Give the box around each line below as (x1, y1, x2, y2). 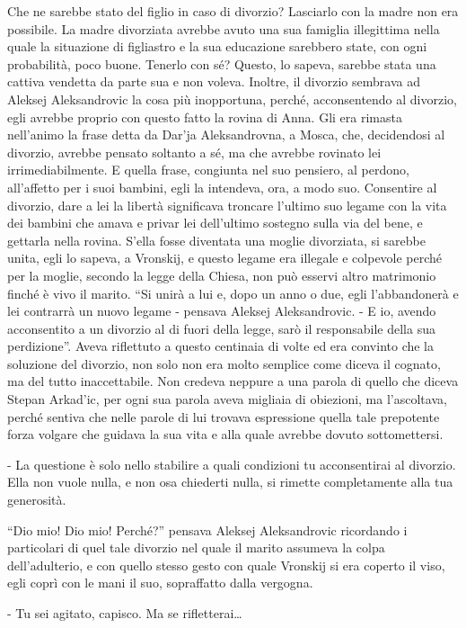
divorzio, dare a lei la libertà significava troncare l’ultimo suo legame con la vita (7, 195, 447, 214)
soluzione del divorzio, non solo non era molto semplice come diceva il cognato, (7, 354, 441, 372)
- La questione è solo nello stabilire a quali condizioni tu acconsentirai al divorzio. (7, 454, 456, 473)
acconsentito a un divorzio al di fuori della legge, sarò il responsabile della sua (7, 318, 435, 337)
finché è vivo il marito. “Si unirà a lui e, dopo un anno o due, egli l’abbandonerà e (7, 283, 459, 302)
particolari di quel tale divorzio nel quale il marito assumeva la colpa (7, 538, 385, 557)
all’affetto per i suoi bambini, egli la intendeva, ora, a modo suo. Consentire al (7, 177, 437, 196)
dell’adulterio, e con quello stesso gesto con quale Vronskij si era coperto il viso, (7, 555, 445, 574)
